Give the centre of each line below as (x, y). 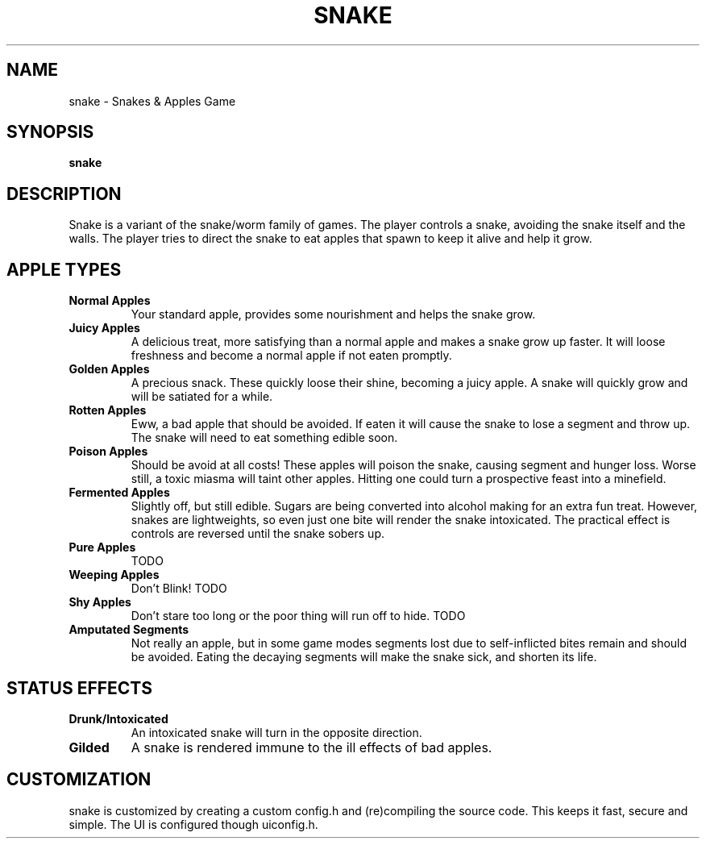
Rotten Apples (108, 410)
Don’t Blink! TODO (179, 589)
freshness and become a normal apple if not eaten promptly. (291, 356)
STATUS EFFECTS (80, 688)
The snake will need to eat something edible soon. (264, 438)
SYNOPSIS (50, 132)
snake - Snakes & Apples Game (152, 101)
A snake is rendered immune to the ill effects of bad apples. (311, 747)
